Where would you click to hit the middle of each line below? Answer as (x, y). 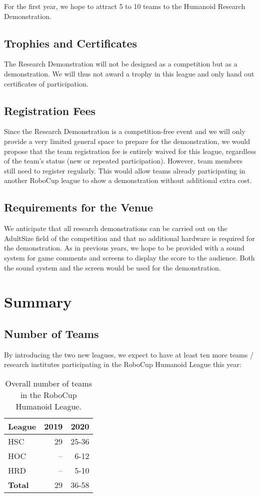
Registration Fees (50, 110)
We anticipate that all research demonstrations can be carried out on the (116, 228)
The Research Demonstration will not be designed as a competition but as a (121, 64)
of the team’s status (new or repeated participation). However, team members (123, 161)
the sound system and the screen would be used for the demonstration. (112, 267)
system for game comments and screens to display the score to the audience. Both (129, 257)
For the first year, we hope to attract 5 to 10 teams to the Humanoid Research (125, 6)
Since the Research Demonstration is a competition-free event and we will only (125, 131)
